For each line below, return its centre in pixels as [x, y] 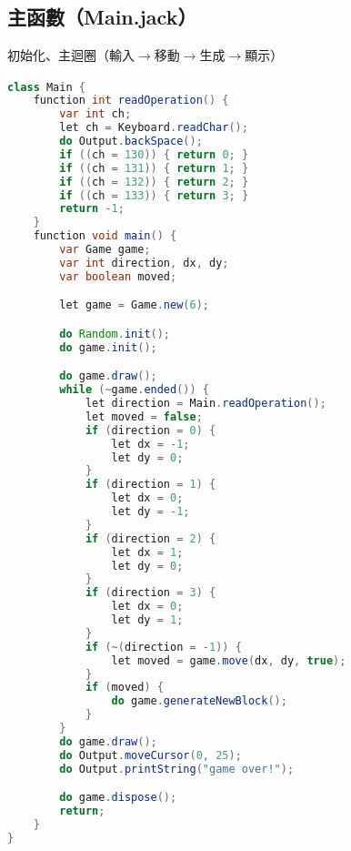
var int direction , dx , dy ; [144, 263]
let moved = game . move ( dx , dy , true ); [229, 660]
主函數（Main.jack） [102, 17]
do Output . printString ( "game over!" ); [177, 769]
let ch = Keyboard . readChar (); [154, 128]
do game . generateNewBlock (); [199, 701]
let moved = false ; [144, 416]
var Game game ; [105, 250]
